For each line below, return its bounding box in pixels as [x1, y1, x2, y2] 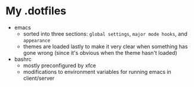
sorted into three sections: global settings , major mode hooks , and [23, 30, 187, 37]
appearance [23, 38, 51, 44]
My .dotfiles [5, 4, 67, 18]
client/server [23, 74, 55, 82]
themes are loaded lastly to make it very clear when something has [23, 43, 188, 50]
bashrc [14, 55, 32, 63]
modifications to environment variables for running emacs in [23, 68, 171, 75]
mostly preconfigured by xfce [23, 61, 97, 69]
